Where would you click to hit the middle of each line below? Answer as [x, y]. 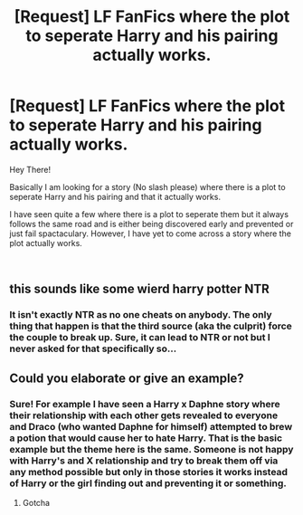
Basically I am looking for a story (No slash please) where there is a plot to [148, 186]
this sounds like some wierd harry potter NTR [139, 289]
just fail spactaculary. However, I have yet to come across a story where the [151, 234]
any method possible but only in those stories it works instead [148, 472]
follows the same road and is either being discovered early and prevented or [151, 224]
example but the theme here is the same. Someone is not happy [151, 449]
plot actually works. [46, 243]
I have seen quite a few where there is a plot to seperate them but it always [149, 214]
